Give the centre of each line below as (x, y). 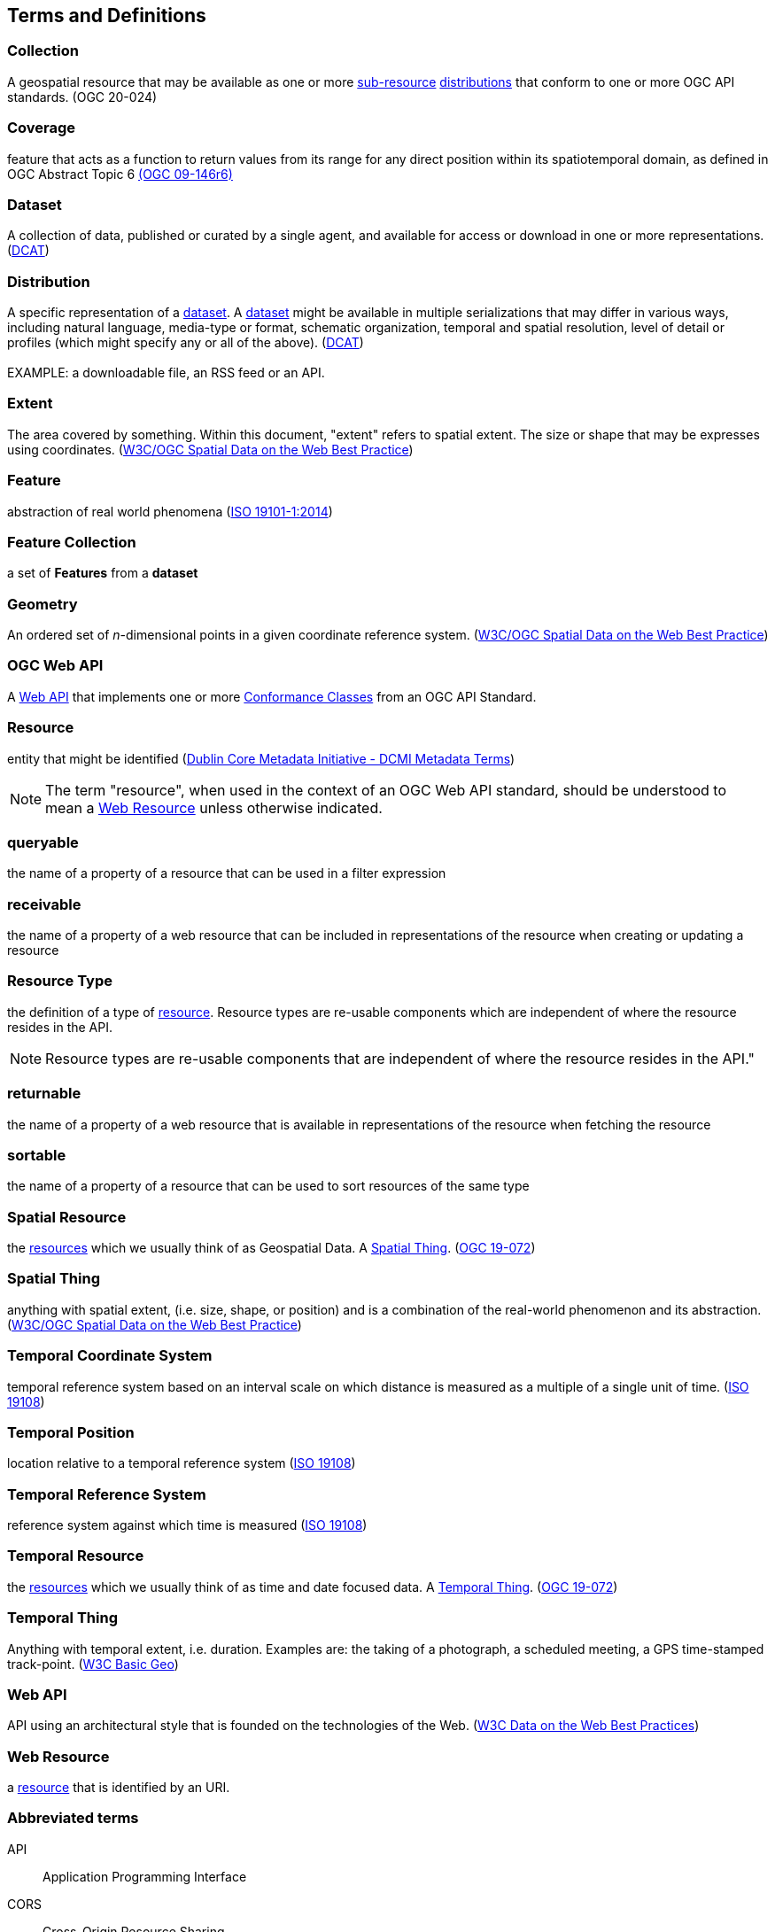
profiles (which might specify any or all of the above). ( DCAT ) (186, 343)
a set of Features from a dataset (103, 573)
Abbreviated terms (73, 1818)
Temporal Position (71, 1432)
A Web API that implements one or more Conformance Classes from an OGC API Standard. (272, 696)
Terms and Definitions (107, 16)
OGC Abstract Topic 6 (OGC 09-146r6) (120, 174)
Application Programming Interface (145, 1876)
